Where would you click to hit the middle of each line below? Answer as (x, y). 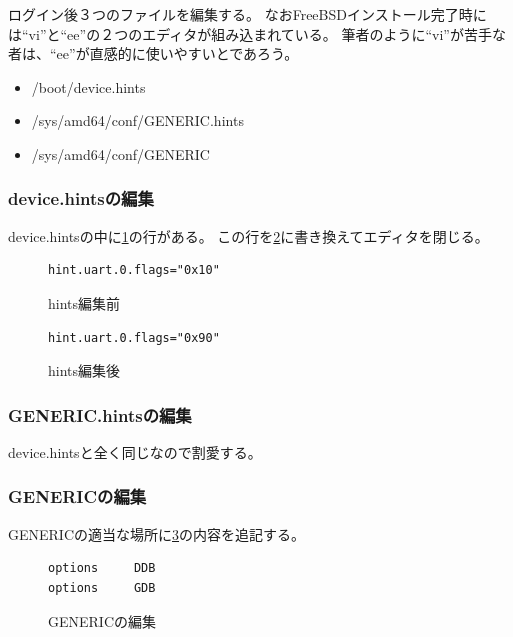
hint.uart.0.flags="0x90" (134, 337)
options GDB (102, 587)
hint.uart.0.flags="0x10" (134, 270)
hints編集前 (84, 302)
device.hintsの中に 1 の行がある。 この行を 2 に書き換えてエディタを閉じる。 (248, 235)
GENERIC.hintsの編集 (100, 414)
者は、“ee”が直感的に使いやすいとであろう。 (153, 53)
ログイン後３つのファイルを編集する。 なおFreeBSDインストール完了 (233, 14)
